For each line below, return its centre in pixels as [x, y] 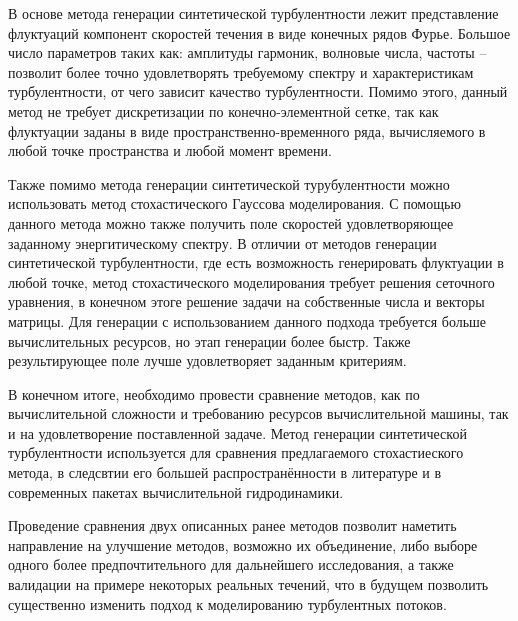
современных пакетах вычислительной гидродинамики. [176, 491]
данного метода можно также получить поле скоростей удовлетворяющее [231, 222]
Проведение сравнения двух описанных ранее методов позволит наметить [232, 525]
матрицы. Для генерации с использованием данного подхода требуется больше [247, 320]
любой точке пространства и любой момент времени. [170, 150]
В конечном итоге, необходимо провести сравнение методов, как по [214, 393]
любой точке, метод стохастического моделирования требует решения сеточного [251, 281]
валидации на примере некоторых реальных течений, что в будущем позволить [248, 584]
